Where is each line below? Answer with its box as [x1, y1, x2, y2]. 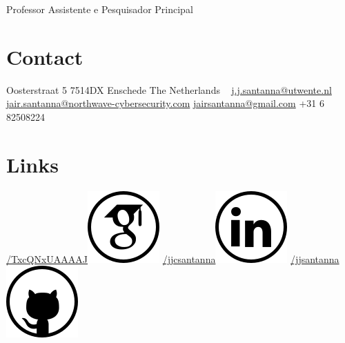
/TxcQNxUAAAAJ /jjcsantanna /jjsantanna [6, 251, 339, 266]
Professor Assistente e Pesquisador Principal [6, 2, 193, 16]
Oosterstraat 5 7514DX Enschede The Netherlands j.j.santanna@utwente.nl [6, 82, 332, 97]
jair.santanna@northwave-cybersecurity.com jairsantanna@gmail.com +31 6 [6, 96, 324, 110]
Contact [6, 42, 83, 70]
